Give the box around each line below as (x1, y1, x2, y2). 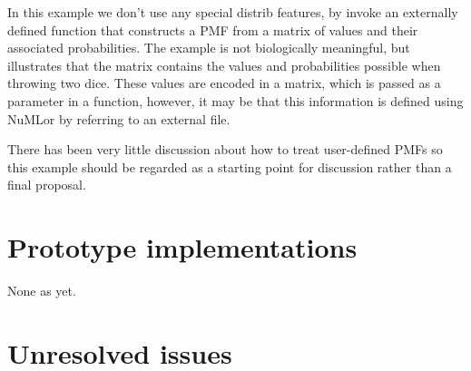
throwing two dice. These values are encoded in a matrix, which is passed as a (7, 73, 441, 93)
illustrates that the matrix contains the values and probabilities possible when (7, 55, 441, 74)
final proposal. (7, 175, 86, 194)
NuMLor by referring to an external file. (7, 109, 231, 128)
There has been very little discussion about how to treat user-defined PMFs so (7, 140, 443, 159)
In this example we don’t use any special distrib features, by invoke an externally (7, 3, 458, 21)
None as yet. (7, 281, 76, 300)
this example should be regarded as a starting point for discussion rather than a (7, 157, 452, 176)
